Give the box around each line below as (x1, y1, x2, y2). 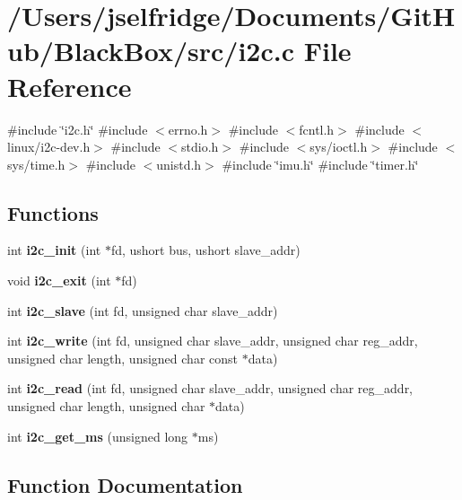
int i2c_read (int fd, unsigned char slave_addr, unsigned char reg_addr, (7, 379, 414, 398)
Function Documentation (7, 470, 243, 498)
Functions (7, 198, 99, 226)
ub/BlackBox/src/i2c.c (7, 32, 294, 69)
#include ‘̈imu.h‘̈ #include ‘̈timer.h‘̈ (222, 154, 419, 173)
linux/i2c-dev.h (7, 137, 91, 156)
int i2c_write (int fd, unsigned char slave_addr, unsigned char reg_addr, (7, 331, 418, 350)
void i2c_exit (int (7, 271, 111, 290)
